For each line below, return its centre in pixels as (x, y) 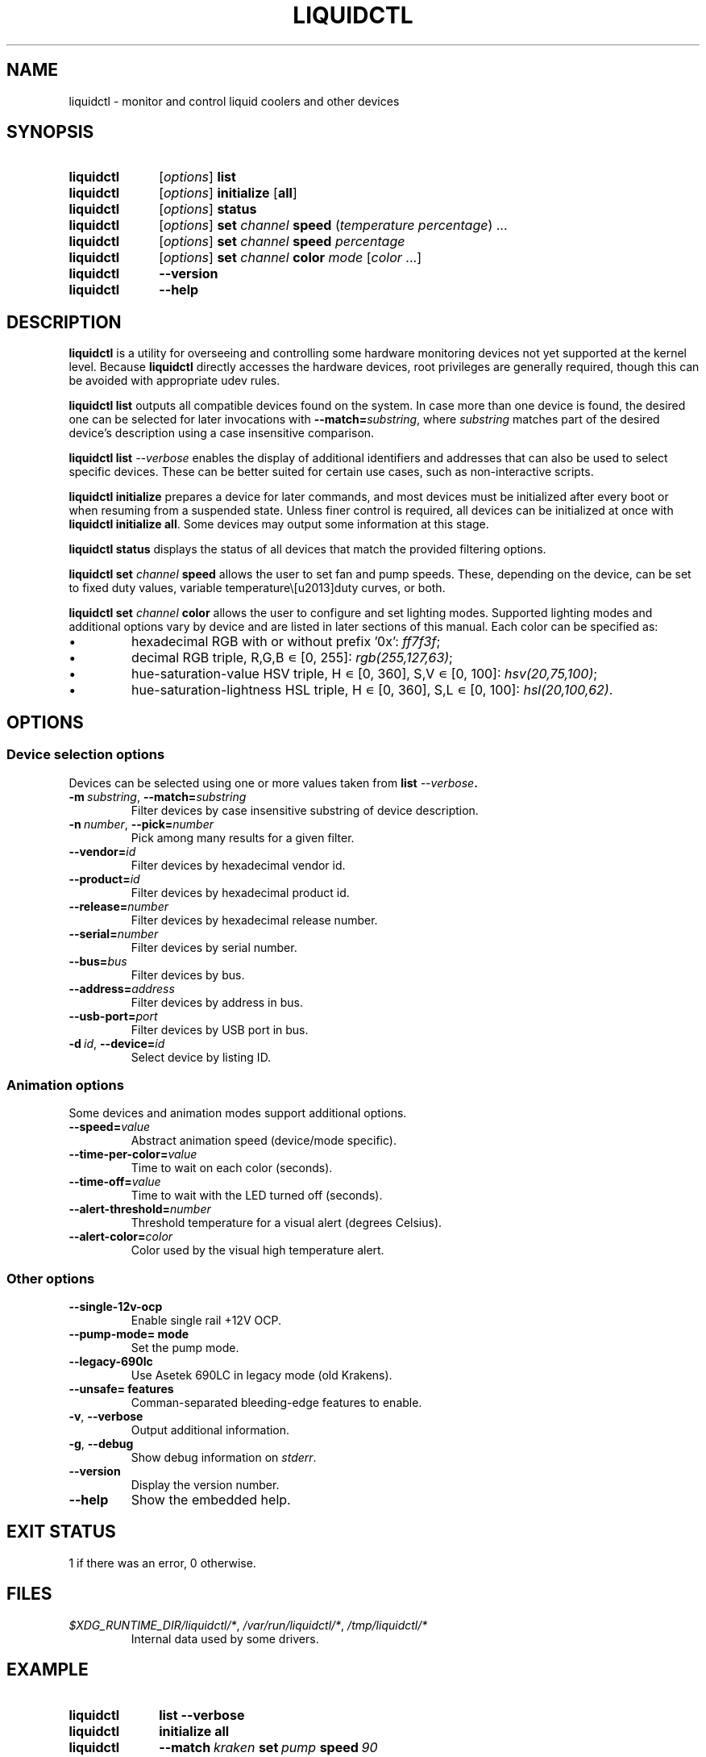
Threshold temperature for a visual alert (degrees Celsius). (287, 1223)
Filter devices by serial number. (214, 947)
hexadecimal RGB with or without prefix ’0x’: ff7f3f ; (286, 642)
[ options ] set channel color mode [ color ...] (291, 258)
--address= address (122, 988)
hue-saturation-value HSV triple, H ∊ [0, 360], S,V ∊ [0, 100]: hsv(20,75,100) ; (365, 674)
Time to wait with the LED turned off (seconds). (257, 1196)
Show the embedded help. (211, 1500)
